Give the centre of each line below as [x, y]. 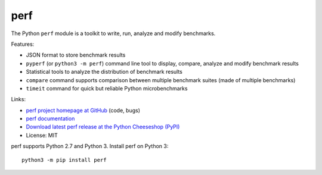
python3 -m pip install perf [64, 160]
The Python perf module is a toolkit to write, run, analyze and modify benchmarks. [113, 33]
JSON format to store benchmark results [76, 55]
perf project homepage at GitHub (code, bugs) [83, 110]
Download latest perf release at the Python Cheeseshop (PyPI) [103, 127]
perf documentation [50, 118]
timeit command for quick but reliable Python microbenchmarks [107, 88]
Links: [18, 99]
